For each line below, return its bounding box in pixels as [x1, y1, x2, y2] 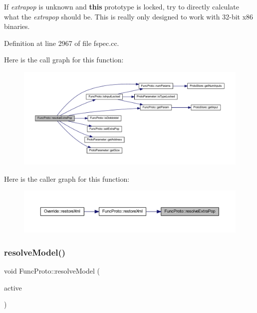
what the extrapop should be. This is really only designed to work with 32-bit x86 [4, 11, 254, 21]
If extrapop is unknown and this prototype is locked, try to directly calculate [4, 1, 239, 11]
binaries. [4, 21, 30, 31]
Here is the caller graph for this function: [4, 173, 130, 184]
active [4, 282, 22, 293]
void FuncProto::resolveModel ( [4, 265, 100, 276]
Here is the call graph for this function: [4, 54, 124, 65]
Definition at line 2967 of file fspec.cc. [4, 37, 119, 48]
